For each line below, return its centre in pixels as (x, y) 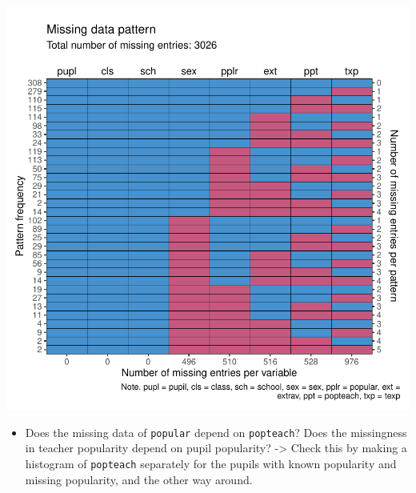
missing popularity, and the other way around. (139, 479)
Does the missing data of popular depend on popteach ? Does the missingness (216, 432)
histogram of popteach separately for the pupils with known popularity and (211, 463)
